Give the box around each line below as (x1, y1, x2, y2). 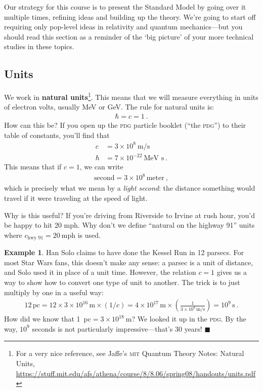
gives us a (216, 267, 247, 277)
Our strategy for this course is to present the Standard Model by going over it (4, 2, 246, 12)
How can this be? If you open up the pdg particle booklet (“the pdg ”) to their (4, 120, 246, 130)
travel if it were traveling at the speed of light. (4, 193, 148, 203)
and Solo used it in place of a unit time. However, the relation (4, 267, 196, 277)
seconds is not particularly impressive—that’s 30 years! (32, 323, 202, 334)
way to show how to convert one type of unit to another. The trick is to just (4, 277, 240, 288)
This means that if (4, 161, 62, 172)
